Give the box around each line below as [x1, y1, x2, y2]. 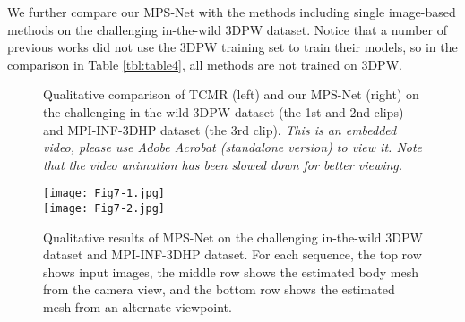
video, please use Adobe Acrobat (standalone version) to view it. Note [43, 138, 423, 157]
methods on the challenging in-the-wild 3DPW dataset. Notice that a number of [7, 20, 447, 38]
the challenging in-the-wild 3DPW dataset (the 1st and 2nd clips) [43, 102, 404, 121]
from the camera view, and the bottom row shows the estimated [43, 280, 395, 299]
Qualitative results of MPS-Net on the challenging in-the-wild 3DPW [43, 227, 423, 246]
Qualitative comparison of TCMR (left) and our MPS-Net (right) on [43, 85, 419, 104]
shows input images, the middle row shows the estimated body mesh [43, 262, 418, 281]
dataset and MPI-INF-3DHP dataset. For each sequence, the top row [43, 245, 422, 264]
